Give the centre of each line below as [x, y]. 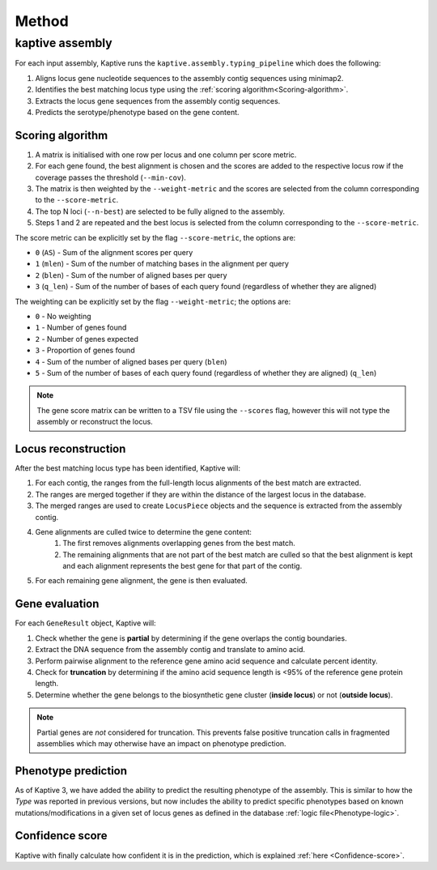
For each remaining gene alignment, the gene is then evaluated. [142, 581]
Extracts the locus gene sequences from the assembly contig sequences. [158, 100]
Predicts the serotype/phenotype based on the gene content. [137, 112]
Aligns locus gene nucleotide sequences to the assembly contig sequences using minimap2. [189, 78]
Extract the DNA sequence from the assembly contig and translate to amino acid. [170, 650]
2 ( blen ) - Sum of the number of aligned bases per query [131, 275]
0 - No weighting [64, 316]
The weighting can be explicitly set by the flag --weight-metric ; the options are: [153, 301]
